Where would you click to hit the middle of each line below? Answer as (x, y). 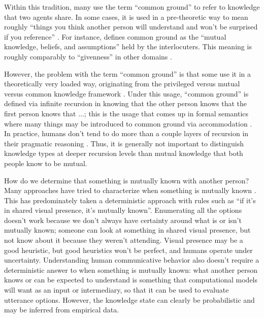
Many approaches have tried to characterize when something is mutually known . (130, 190)
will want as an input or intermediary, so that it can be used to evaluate (117, 290)
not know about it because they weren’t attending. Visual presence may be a (124, 240)
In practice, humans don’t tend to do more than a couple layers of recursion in (126, 133)
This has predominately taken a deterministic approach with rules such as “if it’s (130, 200)
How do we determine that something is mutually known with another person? (127, 180)
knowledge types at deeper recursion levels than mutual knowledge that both (124, 153)
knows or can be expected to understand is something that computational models (131, 280)
